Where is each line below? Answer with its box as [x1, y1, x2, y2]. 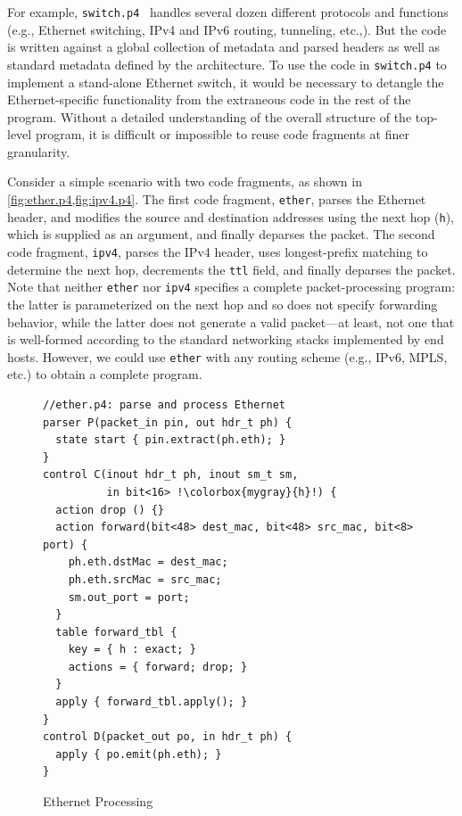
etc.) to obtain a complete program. [7, 365, 202, 383]
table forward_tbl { [55, 625, 177, 639]
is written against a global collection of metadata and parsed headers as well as [7, 37, 441, 56]
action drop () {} [55, 503, 165, 516]
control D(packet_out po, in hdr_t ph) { [43, 730, 293, 744]
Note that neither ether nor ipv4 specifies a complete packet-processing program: [7, 277, 456, 296]
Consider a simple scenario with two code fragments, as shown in [7, 172, 362, 191]
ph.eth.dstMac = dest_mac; [68, 556, 228, 569]
